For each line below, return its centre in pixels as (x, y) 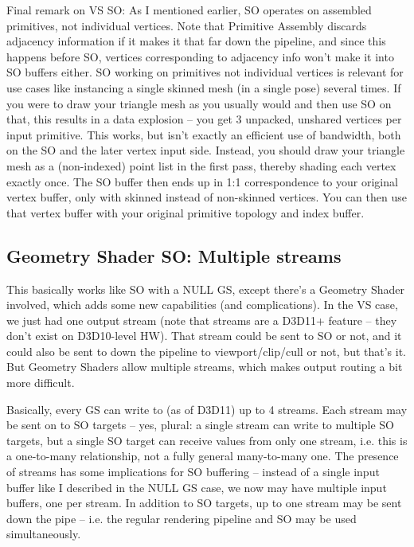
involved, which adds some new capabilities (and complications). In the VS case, (202, 305)
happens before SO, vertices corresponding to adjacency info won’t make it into (200, 56)
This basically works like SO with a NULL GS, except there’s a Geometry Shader (205, 289)
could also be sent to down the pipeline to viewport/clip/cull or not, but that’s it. (207, 351)
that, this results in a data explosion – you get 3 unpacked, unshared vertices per (204, 119)
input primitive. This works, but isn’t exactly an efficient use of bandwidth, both (204, 134)
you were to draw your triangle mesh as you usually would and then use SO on (199, 103)
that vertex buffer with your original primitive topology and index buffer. (186, 212)
